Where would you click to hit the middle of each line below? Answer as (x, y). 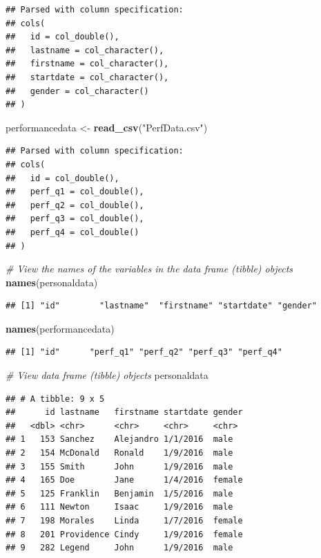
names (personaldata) (52, 282)
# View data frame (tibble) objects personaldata (107, 375)
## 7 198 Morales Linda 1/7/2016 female (124, 521)
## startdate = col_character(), (87, 77)
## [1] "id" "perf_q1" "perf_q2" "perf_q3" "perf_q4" (144, 352)
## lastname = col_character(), (85, 50)
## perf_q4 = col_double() (72, 232)
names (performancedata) (60, 328)
